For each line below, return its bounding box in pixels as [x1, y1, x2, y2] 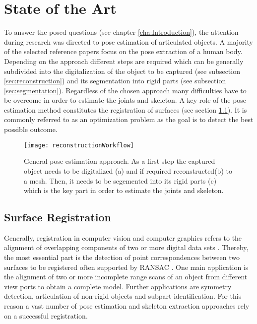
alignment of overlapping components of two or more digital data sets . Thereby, [4, 242, 249, 253]
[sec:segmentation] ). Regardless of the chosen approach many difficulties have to [4, 85, 247, 95]
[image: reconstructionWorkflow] [24, 141, 134, 149]
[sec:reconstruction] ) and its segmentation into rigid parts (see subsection [4, 75, 226, 86]
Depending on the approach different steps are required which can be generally [4, 56, 244, 66]
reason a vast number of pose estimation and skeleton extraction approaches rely [4, 301, 250, 311]
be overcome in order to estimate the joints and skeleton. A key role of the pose [4, 95, 247, 105]
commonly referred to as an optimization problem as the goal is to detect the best [4, 114, 254, 125]
